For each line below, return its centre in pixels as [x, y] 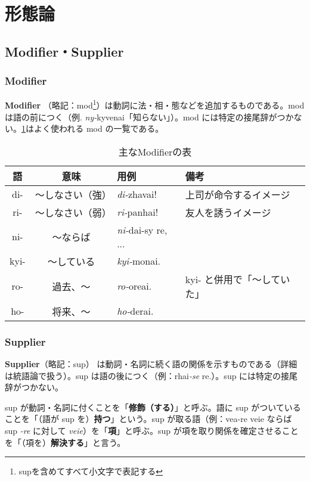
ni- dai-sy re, [142, 229]
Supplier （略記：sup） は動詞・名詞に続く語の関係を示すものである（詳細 [151, 364]
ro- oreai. [134, 286]
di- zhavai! [137, 194]
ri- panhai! [138, 212]
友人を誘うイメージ [228, 212]
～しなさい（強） [73, 194]
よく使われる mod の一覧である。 [99, 128]
